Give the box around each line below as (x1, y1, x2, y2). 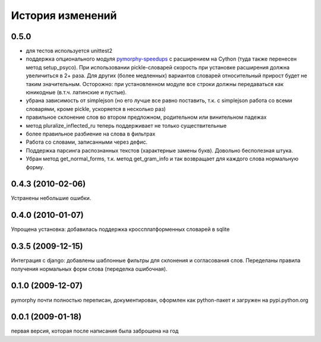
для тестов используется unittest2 (26, 47, 113, 55)
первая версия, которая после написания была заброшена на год (11, 327, 179, 335)
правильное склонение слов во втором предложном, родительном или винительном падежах (26, 113, 267, 121)
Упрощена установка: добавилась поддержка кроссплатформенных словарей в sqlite (11, 226, 230, 233)
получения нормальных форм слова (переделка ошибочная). (11, 265, 168, 273)
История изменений (11, 9, 117, 22)
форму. (26, 163, 45, 170)
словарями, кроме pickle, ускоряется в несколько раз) (26, 105, 166, 112)
